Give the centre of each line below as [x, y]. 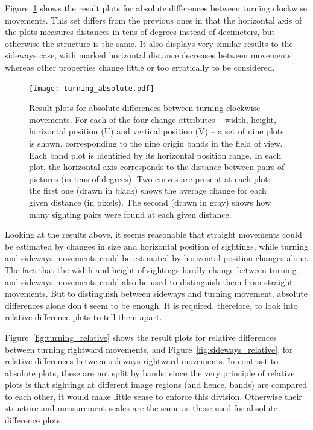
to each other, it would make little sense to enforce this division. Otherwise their [153, 396]
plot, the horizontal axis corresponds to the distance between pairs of [157, 167]
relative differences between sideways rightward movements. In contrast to [142, 361]
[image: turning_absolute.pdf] [92, 88]
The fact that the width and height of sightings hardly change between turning [151, 269]
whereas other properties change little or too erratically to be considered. [140, 67]
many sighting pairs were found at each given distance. [130, 214]
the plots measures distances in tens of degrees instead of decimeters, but [140, 32]
